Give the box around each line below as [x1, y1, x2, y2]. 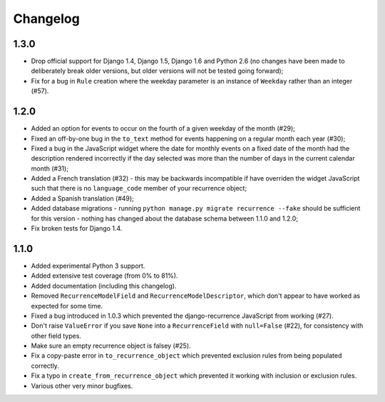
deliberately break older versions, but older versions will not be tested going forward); [31, 66, 284, 75]
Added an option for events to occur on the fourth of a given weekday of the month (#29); [31, 124, 295, 133]
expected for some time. [31, 301, 103, 310]
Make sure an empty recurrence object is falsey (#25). [31, 341, 192, 350]
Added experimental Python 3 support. [31, 261, 145, 270]
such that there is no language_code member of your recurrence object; [31, 184, 247, 193]
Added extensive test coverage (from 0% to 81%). [31, 271, 178, 280]
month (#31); [31, 164, 69, 173]
